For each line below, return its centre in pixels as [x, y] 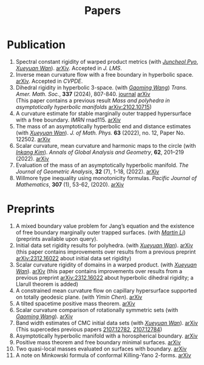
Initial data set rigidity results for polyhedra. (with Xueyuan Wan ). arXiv [104, 245]
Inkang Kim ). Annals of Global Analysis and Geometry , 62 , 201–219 [100, 152]
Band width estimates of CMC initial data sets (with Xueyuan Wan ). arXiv [107, 322]
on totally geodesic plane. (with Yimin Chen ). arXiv [79, 297]
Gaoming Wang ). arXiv [44, 316]
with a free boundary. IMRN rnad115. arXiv [68, 120]
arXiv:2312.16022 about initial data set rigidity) [73, 258]
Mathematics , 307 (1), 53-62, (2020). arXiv [70, 184]
